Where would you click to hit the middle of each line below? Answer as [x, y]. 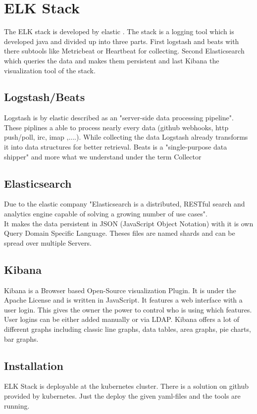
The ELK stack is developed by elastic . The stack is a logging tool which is [119, 31]
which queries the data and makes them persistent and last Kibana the [112, 60]
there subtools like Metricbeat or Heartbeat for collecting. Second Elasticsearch [124, 51]
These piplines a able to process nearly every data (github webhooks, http [116, 127]
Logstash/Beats [45, 97]
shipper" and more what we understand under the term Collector [103, 156]
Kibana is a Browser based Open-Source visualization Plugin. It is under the [120, 290]
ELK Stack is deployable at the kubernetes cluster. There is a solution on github [127, 386]
